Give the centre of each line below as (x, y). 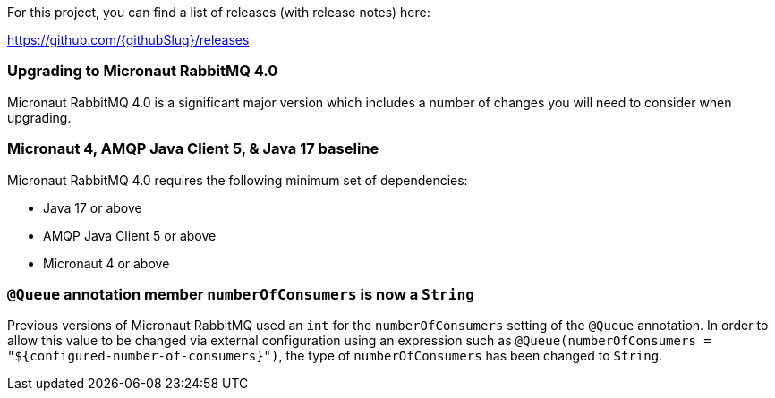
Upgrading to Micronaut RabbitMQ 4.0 (143, 71)
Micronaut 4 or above (106, 263)
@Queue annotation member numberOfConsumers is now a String (241, 294)
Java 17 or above (93, 207)
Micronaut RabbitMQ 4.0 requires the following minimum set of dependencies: (238, 180)
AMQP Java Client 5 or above (130, 235)
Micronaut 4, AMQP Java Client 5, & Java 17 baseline (193, 149)
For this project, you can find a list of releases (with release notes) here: (219, 12)
